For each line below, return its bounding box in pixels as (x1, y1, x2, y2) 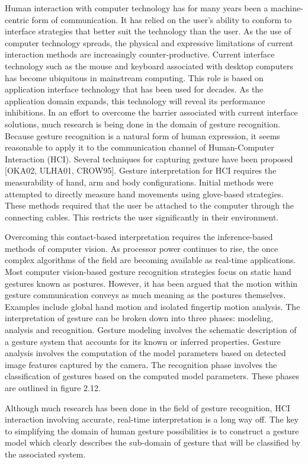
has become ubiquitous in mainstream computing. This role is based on (5, 71, 264, 84)
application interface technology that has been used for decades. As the (5, 83, 264, 95)
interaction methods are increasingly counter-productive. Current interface (5, 48, 275, 60)
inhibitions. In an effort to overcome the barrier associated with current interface (5, 106, 298, 119)
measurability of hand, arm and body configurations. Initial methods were (5, 175, 274, 188)
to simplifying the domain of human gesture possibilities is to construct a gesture (5, 424, 299, 437)
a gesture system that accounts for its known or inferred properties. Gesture (5, 335, 281, 347)
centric (5, 13, 29, 25)
